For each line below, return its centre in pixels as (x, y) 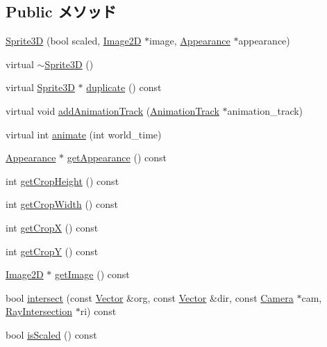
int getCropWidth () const (62, 204)
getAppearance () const (117, 158)
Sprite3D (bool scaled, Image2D (74, 41)
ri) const (98, 311)
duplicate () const (124, 87)
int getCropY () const (52, 251)
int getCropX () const (52, 227)
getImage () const (92, 274)
